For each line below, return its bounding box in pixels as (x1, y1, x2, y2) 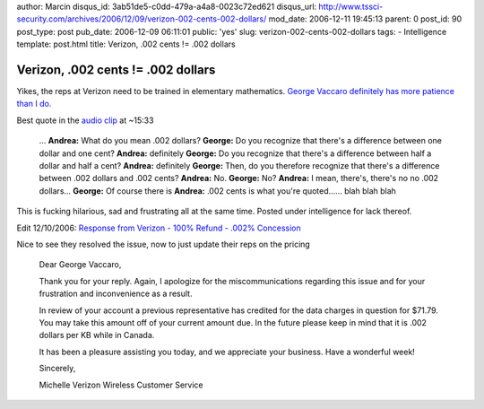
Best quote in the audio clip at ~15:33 (16, 115, 154, 126)
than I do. (16, 99, 52, 109)
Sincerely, (39, 363, 76, 374)
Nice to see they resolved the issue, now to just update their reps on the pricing (16, 239, 311, 249)
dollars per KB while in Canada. (39, 330, 155, 341)
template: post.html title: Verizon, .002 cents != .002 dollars (16, 39, 237, 49)
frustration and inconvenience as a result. (39, 288, 193, 300)
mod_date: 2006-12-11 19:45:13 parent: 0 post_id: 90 (268, 13, 462, 24)
